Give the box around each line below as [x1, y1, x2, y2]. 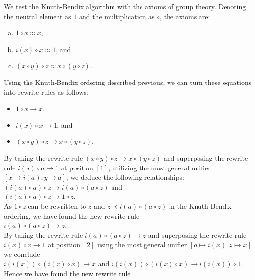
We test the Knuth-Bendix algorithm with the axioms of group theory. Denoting [4, 1, 246, 11]
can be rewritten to [28, 200, 86, 211]
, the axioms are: [160, 11, 210, 21]
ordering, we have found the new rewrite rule [4, 210, 140, 221]
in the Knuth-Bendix [169, 200, 232, 211]
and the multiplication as [79, 11, 155, 21]
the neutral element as [4, 11, 71, 21]
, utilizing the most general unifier [108, 162, 211, 172]
